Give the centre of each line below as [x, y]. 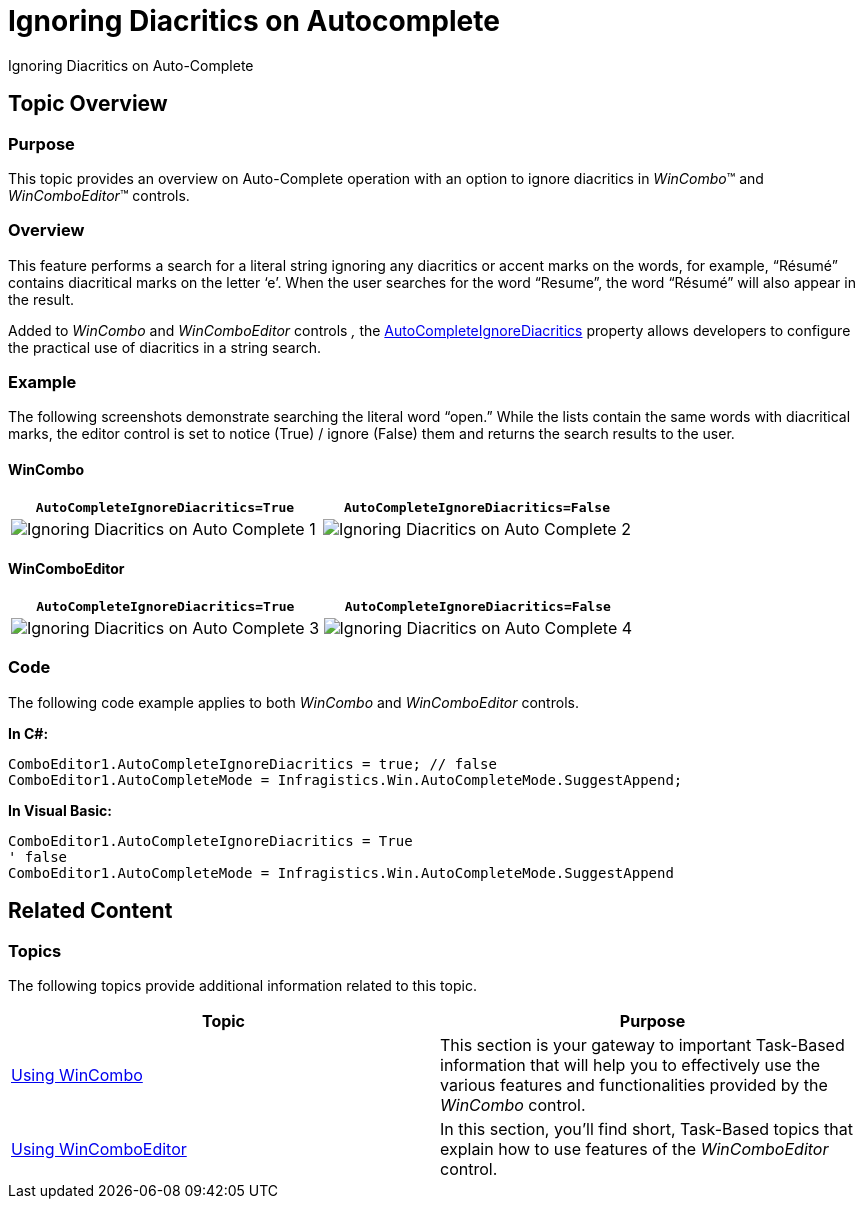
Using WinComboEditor [99, 1148]
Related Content [90, 911]
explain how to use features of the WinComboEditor [634, 1148]
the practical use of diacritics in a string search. [165, 347]
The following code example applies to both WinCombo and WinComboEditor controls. [293, 702]
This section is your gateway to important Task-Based [642, 1044]
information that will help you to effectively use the [630, 1064]
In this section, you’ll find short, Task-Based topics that [646, 1128]
